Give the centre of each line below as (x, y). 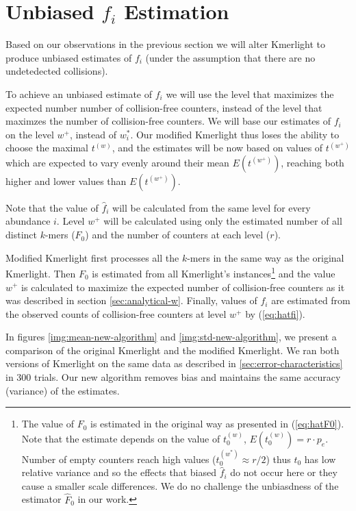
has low (320, 459)
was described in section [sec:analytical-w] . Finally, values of (131, 300)
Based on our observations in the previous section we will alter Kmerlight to (166, 44)
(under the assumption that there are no (230, 57)
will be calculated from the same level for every (212, 207)
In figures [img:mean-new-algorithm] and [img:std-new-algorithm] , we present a (171, 337)
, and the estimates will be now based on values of (217, 148)
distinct (21, 235)
